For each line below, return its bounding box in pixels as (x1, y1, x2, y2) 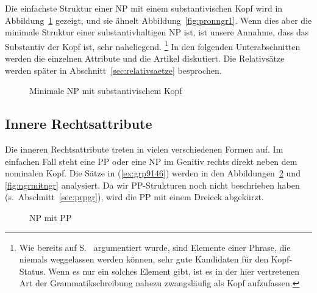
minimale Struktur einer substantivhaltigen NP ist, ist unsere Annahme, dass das (5, 26, 309, 38)
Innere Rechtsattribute (5, 114, 152, 133)
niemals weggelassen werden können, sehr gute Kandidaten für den (19, 253, 269, 266)
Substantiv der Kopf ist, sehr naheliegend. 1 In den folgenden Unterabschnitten (5, 38, 301, 52)
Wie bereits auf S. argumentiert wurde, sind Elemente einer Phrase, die (19, 241, 291, 253)
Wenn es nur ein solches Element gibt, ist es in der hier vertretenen (48, 264, 300, 277)
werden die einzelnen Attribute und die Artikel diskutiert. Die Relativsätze (5, 52, 285, 65)
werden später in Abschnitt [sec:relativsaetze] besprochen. (5, 63, 222, 76)
